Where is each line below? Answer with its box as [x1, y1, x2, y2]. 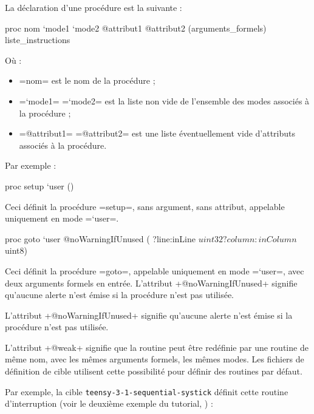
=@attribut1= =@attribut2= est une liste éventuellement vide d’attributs [19, 127, 296, 140]
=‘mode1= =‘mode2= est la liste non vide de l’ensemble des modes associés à [19, 94, 310, 107]
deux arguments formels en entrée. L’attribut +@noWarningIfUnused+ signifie [5, 276, 298, 289]
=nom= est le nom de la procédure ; [19, 74, 155, 87]
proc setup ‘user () [5, 179, 74, 192]
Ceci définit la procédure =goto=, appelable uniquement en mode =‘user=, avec [5, 264, 304, 277]
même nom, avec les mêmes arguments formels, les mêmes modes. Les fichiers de [5, 353, 304, 365]
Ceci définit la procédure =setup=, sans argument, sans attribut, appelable [5, 200, 285, 212]
